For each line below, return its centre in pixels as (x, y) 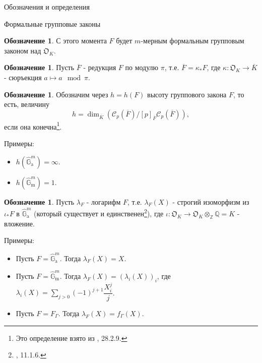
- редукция (100, 67)
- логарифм (104, 201)
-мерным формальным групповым (192, 41)
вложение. (19, 223)
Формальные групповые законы (52, 23)
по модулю (142, 67)
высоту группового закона (187, 94)
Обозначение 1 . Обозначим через (56, 94)
